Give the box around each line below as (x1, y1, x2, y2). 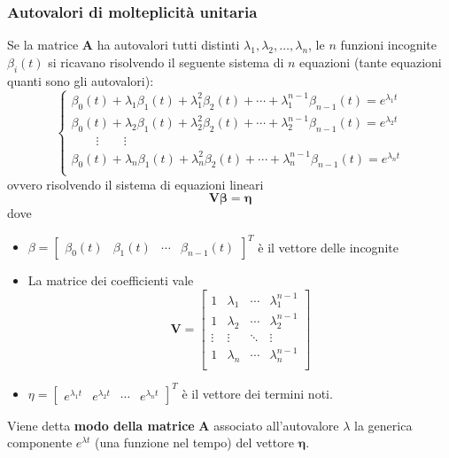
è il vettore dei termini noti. (182, 384, 333, 402)
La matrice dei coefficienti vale (27, 271, 194, 290)
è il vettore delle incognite (258, 237, 399, 256)
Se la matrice (7, 35, 79, 54)
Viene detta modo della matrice (7, 415, 195, 434)
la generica (354, 415, 413, 434)
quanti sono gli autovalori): (7, 71, 154, 89)
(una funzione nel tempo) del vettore (95, 433, 294, 452)
